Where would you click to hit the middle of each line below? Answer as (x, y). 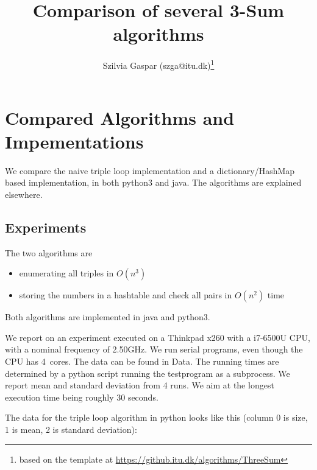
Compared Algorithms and (120, 117)
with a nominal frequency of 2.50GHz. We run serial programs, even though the (154, 349)
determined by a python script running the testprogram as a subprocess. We (148, 373)
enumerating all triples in (66, 273)
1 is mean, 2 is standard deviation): (71, 430)
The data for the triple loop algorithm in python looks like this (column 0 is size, (156, 417)
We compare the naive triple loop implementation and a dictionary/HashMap (150, 170)
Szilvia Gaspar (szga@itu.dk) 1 (158, 64)
